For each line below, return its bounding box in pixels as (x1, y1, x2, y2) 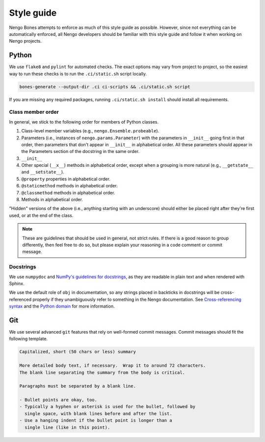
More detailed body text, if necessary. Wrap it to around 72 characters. (19, 363, 206, 368)
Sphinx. (9, 280, 25, 286)
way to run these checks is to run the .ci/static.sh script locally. (9, 71, 147, 77)
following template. (9, 336, 48, 342)
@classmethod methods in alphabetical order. (21, 189, 115, 196)
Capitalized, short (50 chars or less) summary (19, 349, 136, 355)
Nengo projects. (9, 38, 42, 44)
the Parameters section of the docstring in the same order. (21, 149, 140, 155)
